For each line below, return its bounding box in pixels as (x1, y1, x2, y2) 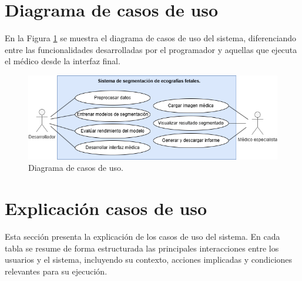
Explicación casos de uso (5, 196, 207, 220)
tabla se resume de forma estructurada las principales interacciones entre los (5, 242, 279, 254)
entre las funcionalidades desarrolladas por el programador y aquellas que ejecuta (5, 43, 297, 55)
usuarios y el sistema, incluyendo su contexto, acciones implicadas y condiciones (5, 253, 293, 266)
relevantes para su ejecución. (5, 265, 108, 277)
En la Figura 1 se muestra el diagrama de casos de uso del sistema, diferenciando (5, 32, 297, 44)
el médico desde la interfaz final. (5, 55, 120, 67)
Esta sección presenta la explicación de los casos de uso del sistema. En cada (5, 230, 280, 243)
